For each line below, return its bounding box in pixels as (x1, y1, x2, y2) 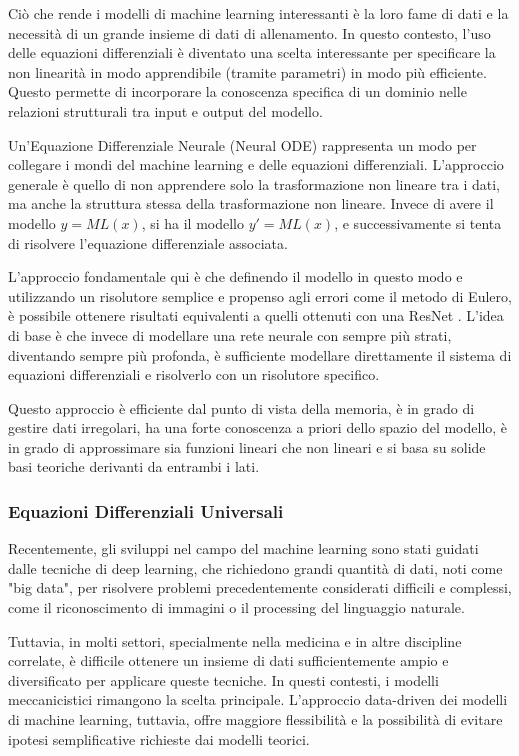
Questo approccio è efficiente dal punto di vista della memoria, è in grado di (8, 397, 475, 418)
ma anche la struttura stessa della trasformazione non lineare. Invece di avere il (8, 193, 494, 214)
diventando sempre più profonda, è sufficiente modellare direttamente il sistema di (8, 344, 512, 365)
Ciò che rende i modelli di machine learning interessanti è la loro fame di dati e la (8, 3, 509, 23)
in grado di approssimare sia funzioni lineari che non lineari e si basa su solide (8, 436, 486, 457)
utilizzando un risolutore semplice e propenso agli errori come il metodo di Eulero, (8, 285, 512, 306)
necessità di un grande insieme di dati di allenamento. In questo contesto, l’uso (8, 22, 491, 43)
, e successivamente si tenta (334, 212, 502, 233)
